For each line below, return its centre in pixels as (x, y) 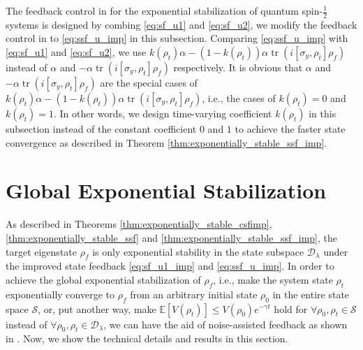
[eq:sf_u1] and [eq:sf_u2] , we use (76, 52)
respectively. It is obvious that (238, 67)
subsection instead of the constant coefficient (101, 129)
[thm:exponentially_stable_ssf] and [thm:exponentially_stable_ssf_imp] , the (171, 237)
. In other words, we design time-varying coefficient (163, 114)
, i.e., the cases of (239, 98)
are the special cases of (149, 83)
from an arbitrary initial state (194, 294)
